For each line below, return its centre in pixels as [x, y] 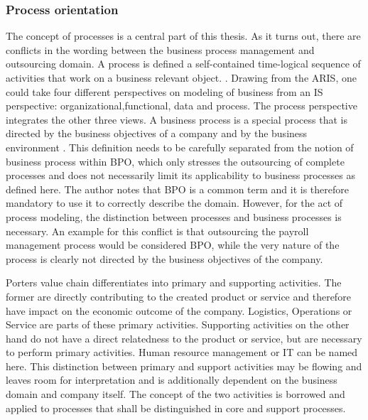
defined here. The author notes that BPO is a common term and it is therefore [178, 189]
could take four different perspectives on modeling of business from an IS [164, 91]
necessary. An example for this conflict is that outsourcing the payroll [157, 231]
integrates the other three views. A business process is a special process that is [177, 119]
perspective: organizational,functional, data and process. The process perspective [182, 106]
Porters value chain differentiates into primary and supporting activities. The [174, 282]
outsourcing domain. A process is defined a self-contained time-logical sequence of [183, 64]
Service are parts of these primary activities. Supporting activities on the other [178, 324]
